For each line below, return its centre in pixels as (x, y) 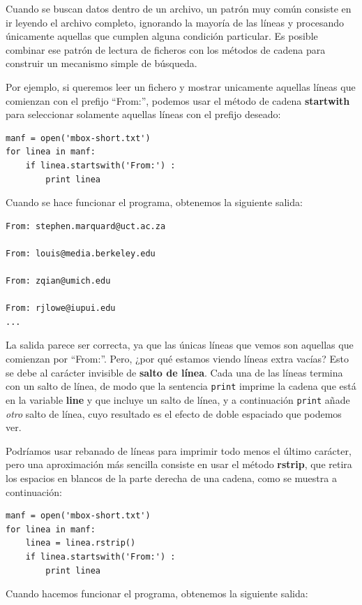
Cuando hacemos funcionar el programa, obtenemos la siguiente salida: (157, 593)
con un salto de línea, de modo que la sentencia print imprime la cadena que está (181, 386)
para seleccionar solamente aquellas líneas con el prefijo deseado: (143, 114)
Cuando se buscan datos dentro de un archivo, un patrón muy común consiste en (179, 8)
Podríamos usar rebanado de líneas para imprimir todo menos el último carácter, (179, 450)
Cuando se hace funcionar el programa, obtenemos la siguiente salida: (154, 202)
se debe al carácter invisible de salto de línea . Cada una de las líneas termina (174, 372)
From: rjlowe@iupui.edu (61, 308)
